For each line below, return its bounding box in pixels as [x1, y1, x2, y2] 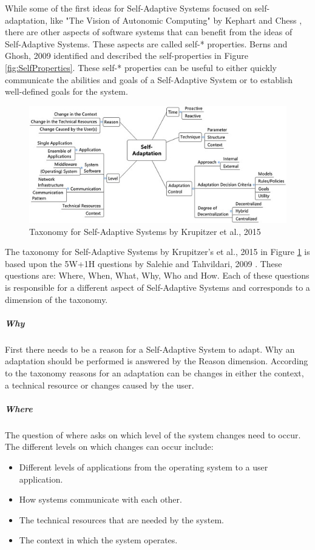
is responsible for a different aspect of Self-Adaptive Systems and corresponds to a [5, 281, 310, 294]
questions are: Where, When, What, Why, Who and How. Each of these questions [5, 269, 310, 282]
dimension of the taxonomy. [5, 293, 108, 305]
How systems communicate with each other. [19, 493, 182, 506]
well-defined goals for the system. [5, 85, 128, 98]
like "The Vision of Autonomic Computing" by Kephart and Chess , [50, 13, 302, 26]
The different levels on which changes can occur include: [5, 440, 214, 453]
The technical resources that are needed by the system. [19, 513, 224, 526]
